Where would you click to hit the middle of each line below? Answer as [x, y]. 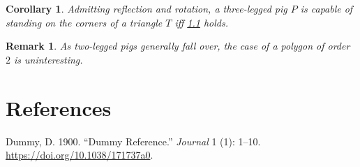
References [59, 107]
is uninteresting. [48, 59]
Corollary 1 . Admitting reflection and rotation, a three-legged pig [147, 8]
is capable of [327, 8]
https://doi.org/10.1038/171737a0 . [80, 155]
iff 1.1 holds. [201, 22]
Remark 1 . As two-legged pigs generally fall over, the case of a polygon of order [178, 46]
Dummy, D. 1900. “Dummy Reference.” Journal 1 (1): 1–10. [133, 141]
